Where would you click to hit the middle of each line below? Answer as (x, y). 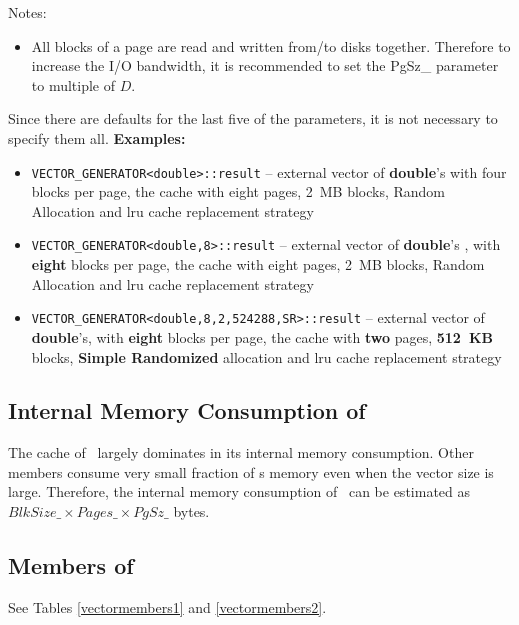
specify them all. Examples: (97, 137)
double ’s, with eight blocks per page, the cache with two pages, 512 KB (262, 336)
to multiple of (73, 84)
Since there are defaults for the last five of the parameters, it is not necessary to (253, 118)
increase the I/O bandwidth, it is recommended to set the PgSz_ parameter (265, 65)
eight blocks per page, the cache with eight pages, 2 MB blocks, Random (258, 264)
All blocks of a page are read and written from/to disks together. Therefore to (271, 45)
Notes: (27, 12)
